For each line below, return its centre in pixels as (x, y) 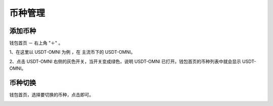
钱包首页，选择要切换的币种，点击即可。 (51, 95)
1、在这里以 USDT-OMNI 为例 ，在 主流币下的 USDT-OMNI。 (72, 52)
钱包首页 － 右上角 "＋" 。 (36, 43)
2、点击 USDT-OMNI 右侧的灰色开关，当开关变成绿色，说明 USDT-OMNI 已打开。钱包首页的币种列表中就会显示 (125, 61)
